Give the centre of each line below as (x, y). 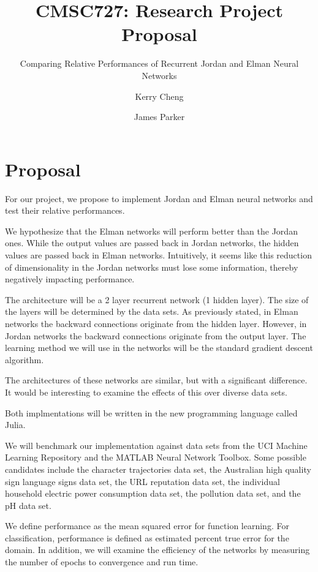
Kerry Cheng (159, 96)
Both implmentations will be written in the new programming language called (151, 412)
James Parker (159, 117)
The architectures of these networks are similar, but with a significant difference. (156, 380)
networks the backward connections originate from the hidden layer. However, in (156, 323)
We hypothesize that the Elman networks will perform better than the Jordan (151, 231)
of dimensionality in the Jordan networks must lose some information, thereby (152, 267)
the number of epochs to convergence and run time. (102, 562)
